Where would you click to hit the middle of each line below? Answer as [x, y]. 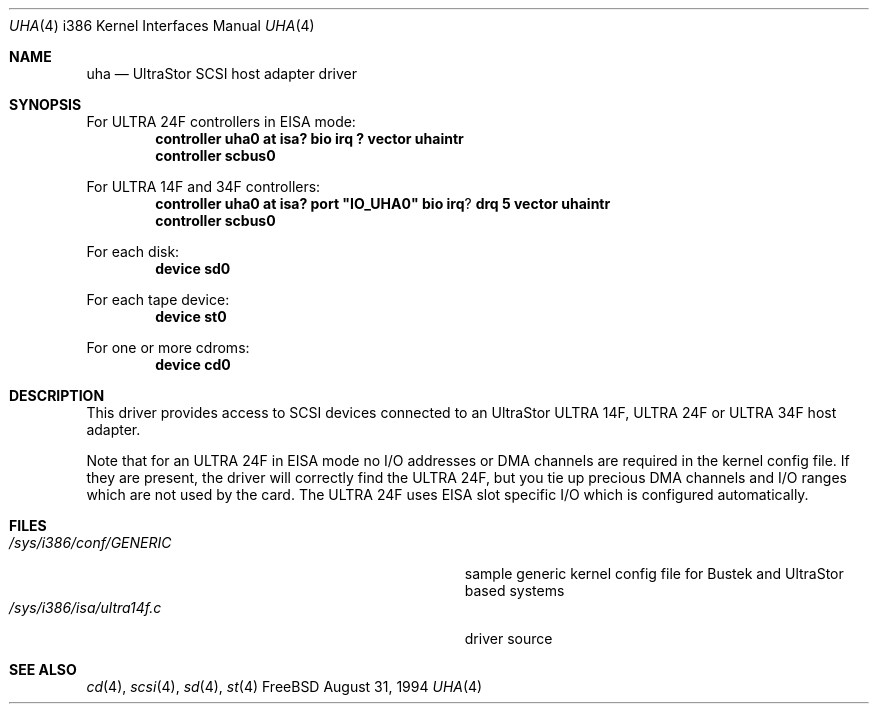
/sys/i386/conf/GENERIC [90, 542]
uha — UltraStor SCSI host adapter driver [221, 73]
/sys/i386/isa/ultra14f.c [85, 607]
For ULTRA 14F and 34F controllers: [203, 186]
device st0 [191, 316]
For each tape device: [158, 299]
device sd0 [193, 268]
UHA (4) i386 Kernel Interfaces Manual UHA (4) [162, 25]
